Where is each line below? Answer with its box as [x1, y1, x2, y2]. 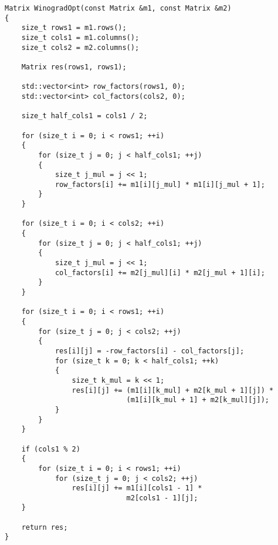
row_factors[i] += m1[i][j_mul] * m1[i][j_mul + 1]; [55, 180, 265, 189]
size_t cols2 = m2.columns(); [21, 43, 140, 52]
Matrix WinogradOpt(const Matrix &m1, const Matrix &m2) [5, 4, 232, 12]
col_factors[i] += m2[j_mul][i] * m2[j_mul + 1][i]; [55, 268, 265, 277]
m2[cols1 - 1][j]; [126, 493, 198, 502]
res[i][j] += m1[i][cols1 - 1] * [72, 484, 202, 493]
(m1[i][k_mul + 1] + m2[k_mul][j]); [126, 396, 270, 404]
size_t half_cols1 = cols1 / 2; [21, 112, 148, 121]
